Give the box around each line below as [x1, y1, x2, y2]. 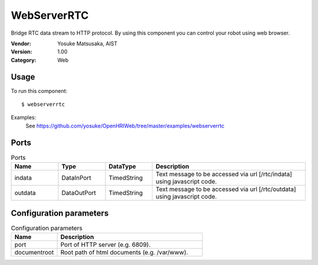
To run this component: [11, 87, 68, 94]
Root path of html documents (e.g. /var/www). [60, 248, 188, 256]
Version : [11, 48, 32, 55]
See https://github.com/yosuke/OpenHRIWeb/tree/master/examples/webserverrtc [25, 122, 225, 129]
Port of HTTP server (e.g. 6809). [60, 240, 151, 249]
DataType [108, 162, 137, 170]
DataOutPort [61, 189, 97, 197]
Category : [11, 56, 37, 63]
